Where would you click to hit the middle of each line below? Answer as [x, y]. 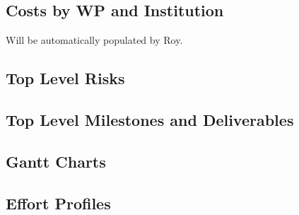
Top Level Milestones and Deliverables [150, 119]
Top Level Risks [65, 78]
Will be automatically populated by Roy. [94, 40]
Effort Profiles [58, 203]
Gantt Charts [56, 161]
